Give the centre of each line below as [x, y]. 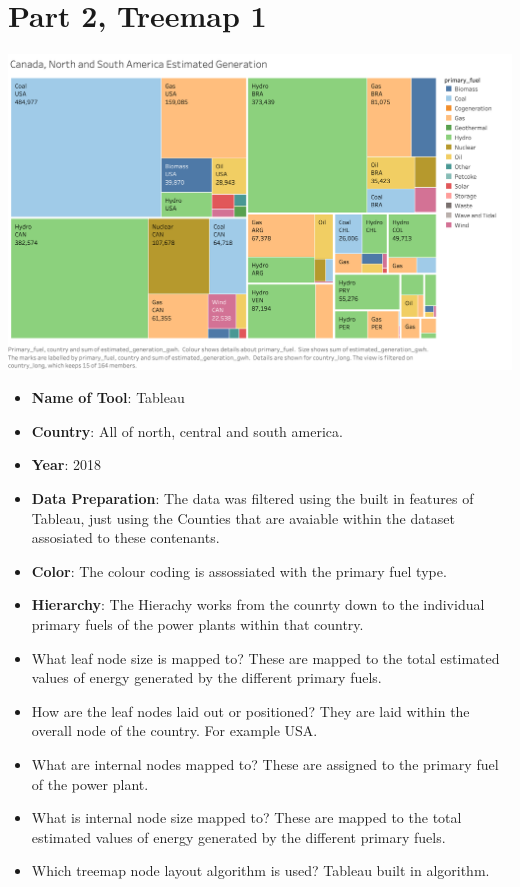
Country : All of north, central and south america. [187, 430]
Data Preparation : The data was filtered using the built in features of [252, 497]
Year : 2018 [66, 464]
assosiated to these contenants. [125, 537]
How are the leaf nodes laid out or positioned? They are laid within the [250, 710]
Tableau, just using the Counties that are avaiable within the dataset [243, 517]
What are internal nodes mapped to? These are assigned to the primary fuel [265, 763]
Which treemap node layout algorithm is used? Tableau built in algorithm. [260, 870]
